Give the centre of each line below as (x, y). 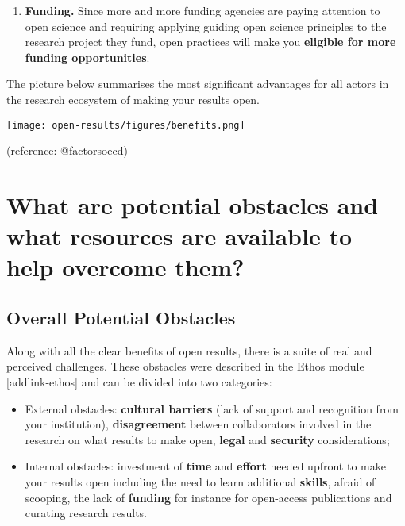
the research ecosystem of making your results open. (133, 99)
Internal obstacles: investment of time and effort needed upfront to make (205, 466)
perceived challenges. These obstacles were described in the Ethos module (185, 366)
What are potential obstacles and (193, 205)
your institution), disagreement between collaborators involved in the (198, 424)
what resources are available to (179, 236)
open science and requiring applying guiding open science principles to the (206, 26)
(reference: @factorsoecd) (67, 150)
